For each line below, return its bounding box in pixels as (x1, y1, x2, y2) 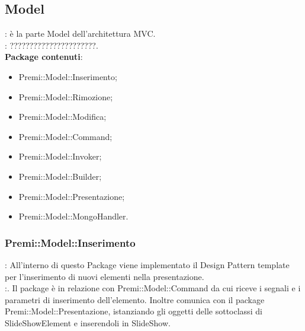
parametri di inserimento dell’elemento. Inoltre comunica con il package (5, 293, 265, 305)
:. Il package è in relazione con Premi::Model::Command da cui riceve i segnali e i (5, 282, 301, 294)
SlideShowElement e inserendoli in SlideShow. (5, 316, 171, 329)
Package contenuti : (5, 50, 83, 63)
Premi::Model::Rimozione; (18, 90, 113, 103)
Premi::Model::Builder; (18, 170, 102, 182)
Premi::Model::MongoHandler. (18, 210, 129, 222)
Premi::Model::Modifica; (18, 110, 107, 123)
